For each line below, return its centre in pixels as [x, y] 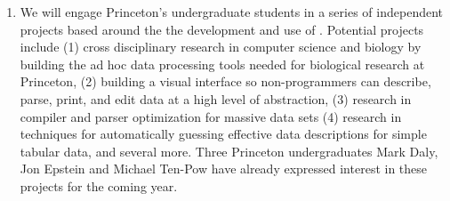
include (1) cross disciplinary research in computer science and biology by [221, 47]
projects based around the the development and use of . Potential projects [222, 29]
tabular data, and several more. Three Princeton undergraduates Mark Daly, [229, 151]
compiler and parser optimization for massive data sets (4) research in [211, 116]
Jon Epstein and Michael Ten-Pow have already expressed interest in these [224, 169]
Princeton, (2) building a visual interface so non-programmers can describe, [225, 81]
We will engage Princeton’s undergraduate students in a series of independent [231, 12]
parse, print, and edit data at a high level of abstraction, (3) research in [216, 98]
